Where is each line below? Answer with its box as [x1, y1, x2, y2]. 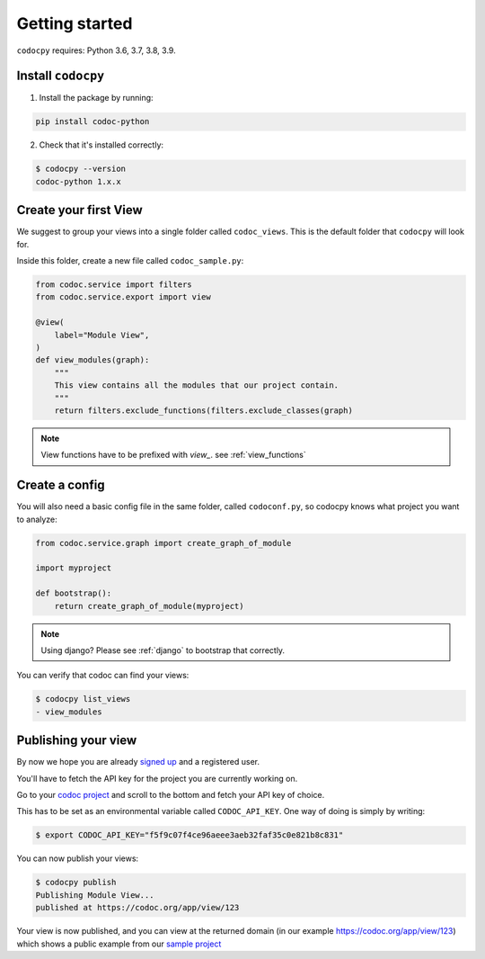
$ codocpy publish [35, 877, 117, 888]
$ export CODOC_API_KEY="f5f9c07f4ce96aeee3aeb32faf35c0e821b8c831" [35, 830, 344, 840]
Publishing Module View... [35, 890, 154, 900]
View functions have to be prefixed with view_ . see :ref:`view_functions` [40, 450, 306, 461]
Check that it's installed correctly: [39, 139, 164, 150]
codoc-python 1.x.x [35, 176, 121, 186]
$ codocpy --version [35, 164, 126, 175]
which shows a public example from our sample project [16, 938, 222, 949]
